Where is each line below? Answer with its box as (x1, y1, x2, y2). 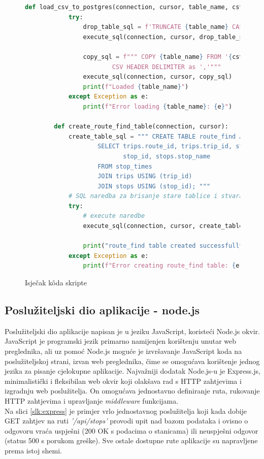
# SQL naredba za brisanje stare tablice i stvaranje (68, 192, 254, 200)
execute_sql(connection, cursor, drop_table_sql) (83, 33, 254, 41)
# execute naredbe (83, 212, 145, 220)
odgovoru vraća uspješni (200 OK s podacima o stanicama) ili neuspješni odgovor (5, 425, 258, 436)
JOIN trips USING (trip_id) (97, 173, 192, 180)
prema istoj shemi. (5, 445, 62, 455)
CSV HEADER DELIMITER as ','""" (112, 63, 221, 71)
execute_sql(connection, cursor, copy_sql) (83, 73, 233, 81)
